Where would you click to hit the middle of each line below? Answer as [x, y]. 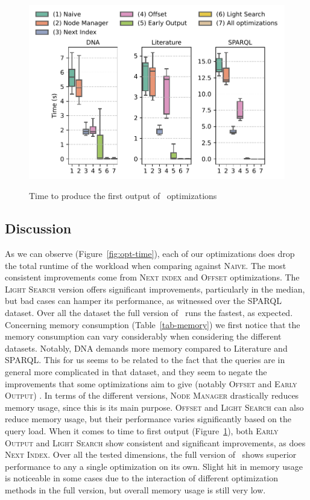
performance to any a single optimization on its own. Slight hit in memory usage [154, 466]
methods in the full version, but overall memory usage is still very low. [135, 489]
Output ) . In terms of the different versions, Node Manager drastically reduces [152, 395]
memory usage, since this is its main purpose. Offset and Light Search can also [154, 407]
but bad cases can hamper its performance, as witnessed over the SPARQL [143, 301]
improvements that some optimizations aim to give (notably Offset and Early [151, 383]
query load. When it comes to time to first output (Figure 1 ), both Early [142, 430]
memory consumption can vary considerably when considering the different [143, 336]
